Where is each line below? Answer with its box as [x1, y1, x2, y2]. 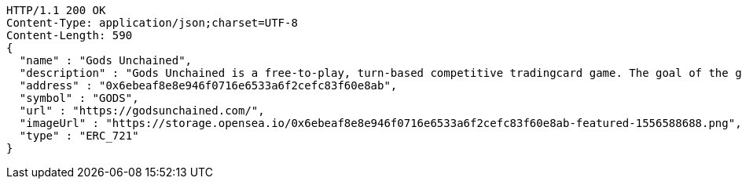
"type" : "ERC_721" [19, 129, 139, 142]
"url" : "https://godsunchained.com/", [19, 104, 265, 117]
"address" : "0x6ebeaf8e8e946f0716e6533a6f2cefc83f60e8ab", [19, 79, 398, 92]
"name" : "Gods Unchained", [19, 54, 193, 67]
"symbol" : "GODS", [19, 92, 139, 104]
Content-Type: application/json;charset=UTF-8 [6, 16, 298, 29]
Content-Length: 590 [6, 29, 133, 42]
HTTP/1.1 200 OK [6, 4, 106, 16]
